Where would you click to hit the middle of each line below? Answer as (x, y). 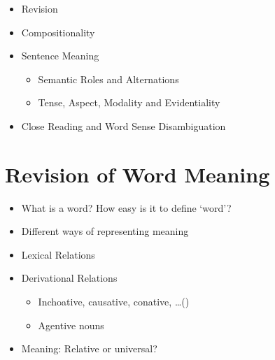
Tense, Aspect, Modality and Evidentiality (129, 102)
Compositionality (58, 32)
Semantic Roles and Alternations (108, 79)
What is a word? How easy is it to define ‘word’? (126, 207)
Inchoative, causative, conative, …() (114, 302)
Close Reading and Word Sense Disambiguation (124, 125)
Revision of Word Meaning (137, 174)
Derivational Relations (69, 278)
